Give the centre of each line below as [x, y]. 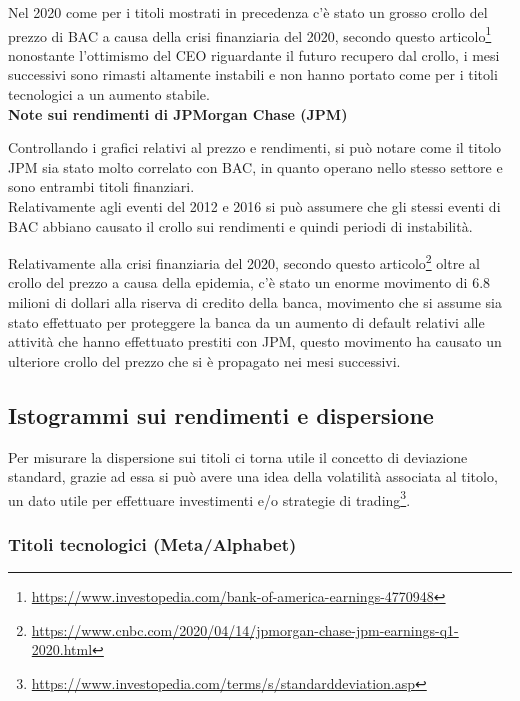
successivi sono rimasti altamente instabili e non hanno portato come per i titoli [253, 74]
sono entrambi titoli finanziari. [101, 186]
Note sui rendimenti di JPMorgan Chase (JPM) [178, 113]
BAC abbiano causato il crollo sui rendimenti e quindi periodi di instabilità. [240, 225]
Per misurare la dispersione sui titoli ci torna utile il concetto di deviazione [238, 456]
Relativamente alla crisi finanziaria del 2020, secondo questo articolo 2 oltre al [244, 261]
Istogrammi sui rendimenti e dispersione [221, 414]
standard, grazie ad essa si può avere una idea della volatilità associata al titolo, [253, 476]
